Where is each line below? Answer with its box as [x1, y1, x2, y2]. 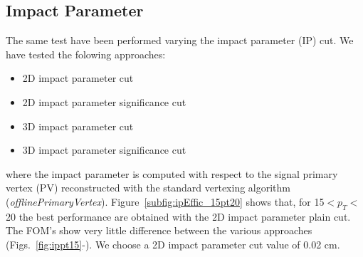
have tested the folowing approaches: [6, 46, 166, 61]
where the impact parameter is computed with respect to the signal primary [6, 166, 338, 181]
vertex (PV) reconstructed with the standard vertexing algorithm [6, 180, 290, 195]
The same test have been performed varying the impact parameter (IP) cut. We [6, 33, 354, 48]
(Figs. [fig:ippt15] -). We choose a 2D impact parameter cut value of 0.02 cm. [6, 236, 340, 251]
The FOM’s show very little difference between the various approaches [6, 223, 312, 238]
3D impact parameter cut [22, 118, 134, 133]
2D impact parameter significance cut [22, 94, 186, 109]
